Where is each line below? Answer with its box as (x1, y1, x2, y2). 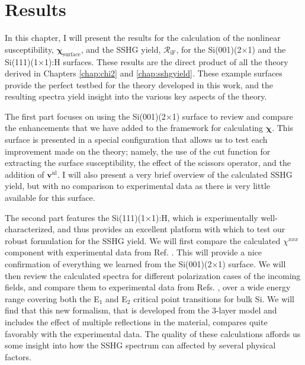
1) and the (248, 43, 286, 55)
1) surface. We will (218, 258, 286, 270)
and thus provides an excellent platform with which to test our (57, 223, 285, 235)
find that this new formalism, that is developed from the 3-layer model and (5, 304, 277, 316)
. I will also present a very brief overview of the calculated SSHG (57, 168, 293, 180)
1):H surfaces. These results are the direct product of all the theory (44, 55, 288, 68)
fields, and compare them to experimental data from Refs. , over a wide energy (5, 281, 291, 293)
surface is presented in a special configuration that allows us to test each (5, 133, 268, 146)
